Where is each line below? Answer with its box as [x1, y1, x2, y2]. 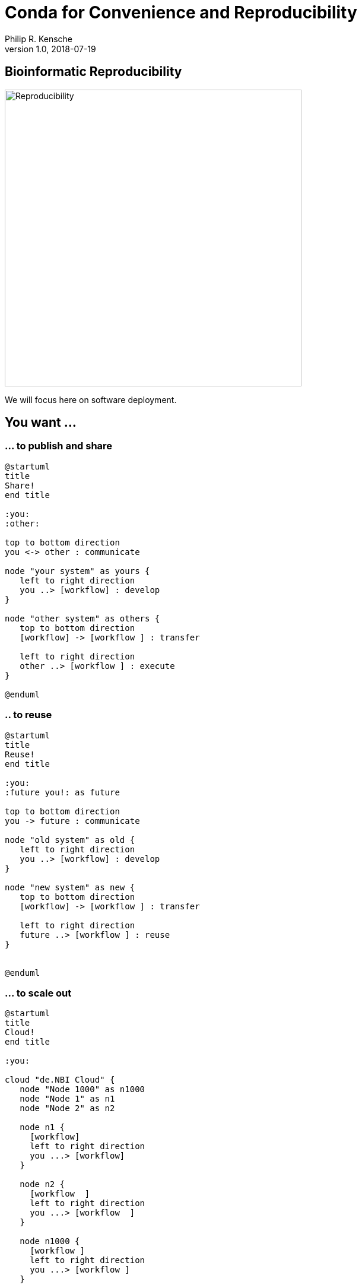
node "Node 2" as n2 [20, 1103, 115, 1113]
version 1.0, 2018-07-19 [5, 43, 96, 54]
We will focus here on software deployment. [5, 394, 177, 405]
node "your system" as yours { [5, 566, 150, 576]
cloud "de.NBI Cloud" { [5, 1075, 115, 1085]
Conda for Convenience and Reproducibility [5, 2, 357, 23]
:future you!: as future [5, 787, 120, 797]
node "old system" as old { [5, 835, 135, 845]
